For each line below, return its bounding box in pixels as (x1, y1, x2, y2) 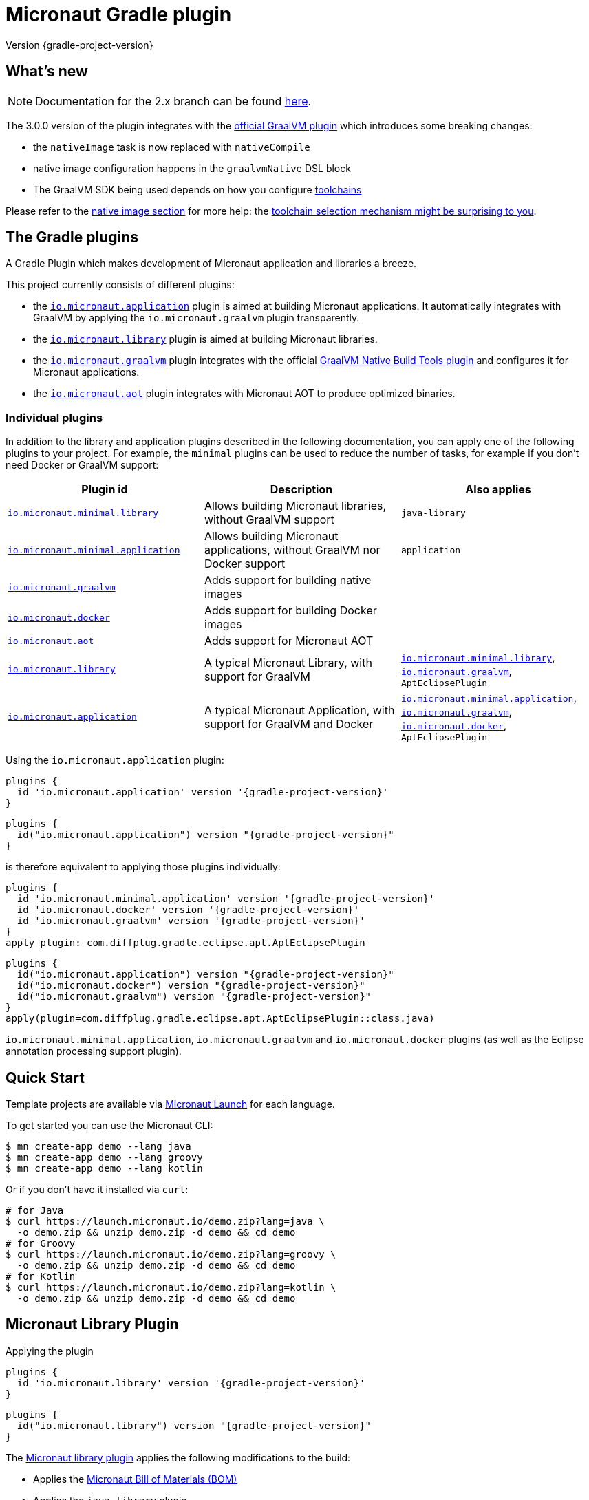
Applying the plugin (6, 1344, 94, 1357)
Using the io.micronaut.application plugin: (6, 754, 224, 767)
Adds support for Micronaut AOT (204, 634, 374, 648)
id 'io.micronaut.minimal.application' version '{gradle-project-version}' (17, 893, 435, 905)
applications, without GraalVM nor (204, 543, 381, 557)
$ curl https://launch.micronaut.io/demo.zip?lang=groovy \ (6, 1249, 336, 1261)
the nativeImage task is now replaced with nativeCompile (33, 140, 310, 153)
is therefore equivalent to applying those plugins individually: (6, 861, 281, 873)
